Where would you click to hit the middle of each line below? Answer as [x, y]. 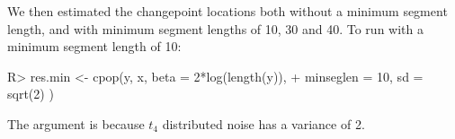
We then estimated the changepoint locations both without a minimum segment [227, 11]
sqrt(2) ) [31, 94]
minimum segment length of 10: [94, 46]
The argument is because [76, 123]
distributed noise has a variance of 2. [263, 123]
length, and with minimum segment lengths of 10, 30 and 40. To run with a [215, 28]
